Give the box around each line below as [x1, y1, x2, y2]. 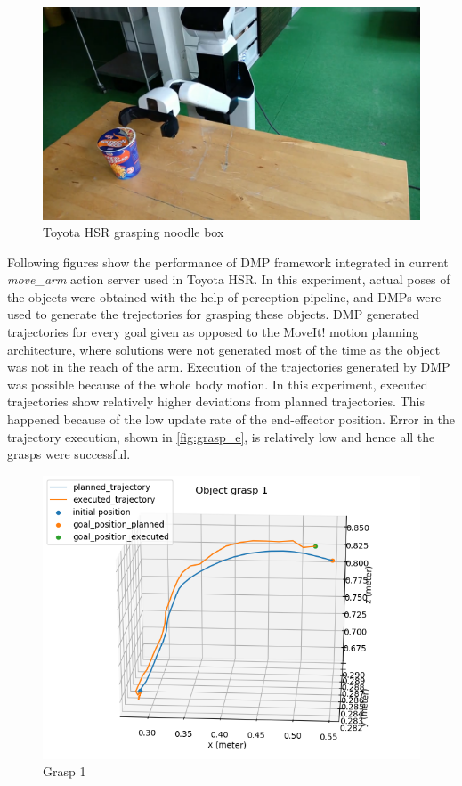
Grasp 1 [43, 762, 86, 781]
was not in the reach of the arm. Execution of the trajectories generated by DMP [7, 357, 450, 376]
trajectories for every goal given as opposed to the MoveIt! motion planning [7, 323, 419, 341]
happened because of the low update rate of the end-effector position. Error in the [7, 410, 456, 429]
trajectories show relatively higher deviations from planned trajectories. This [7, 392, 425, 411]
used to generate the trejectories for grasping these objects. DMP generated [7, 305, 419, 323]
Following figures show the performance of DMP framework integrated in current [7, 252, 449, 271]
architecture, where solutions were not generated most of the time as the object [7, 340, 441, 358]
